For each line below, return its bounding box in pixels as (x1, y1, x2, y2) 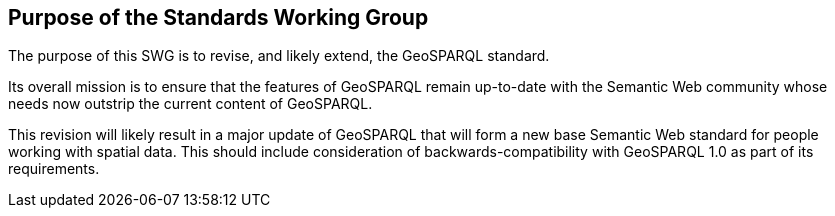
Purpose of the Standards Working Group (8, 5, 429, 30)
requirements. (8, 160, 100, 178)
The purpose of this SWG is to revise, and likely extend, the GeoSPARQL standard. (8, 47, 550, 65)
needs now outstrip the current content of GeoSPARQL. (8, 95, 373, 113)
